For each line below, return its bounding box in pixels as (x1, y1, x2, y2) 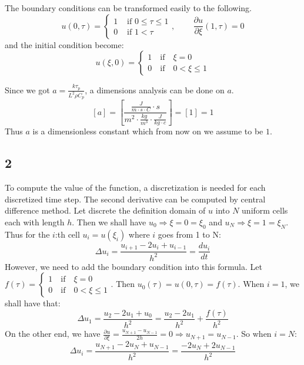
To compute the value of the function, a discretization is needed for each (5, 181, 266, 194)
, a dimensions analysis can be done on (85, 83, 225, 96)
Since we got (5, 83, 50, 96)
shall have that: (5, 297, 61, 309)
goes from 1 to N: (158, 228, 221, 240)
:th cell (55, 228, 80, 240)
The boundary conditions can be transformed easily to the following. (5, 2, 252, 13)
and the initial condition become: (5, 38, 124, 50)
